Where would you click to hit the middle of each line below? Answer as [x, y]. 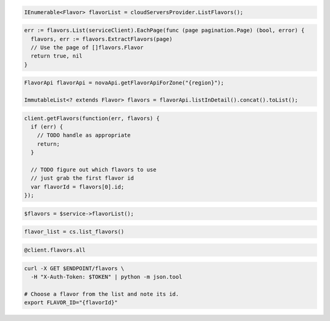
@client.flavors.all [55, 250]
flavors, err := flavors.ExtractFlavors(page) [102, 39]
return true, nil [57, 56]
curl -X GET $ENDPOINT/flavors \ [74, 268]
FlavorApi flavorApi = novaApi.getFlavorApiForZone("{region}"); [124, 83]
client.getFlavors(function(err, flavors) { [92, 118]
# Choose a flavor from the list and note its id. [102, 294]
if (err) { [47, 127]
